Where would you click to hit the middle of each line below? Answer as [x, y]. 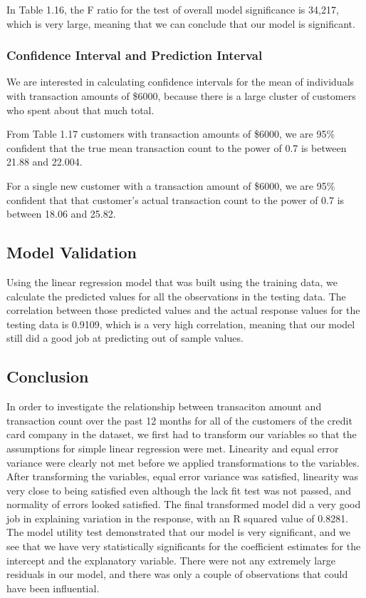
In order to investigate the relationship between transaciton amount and [164, 406]
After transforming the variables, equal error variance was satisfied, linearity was [182, 476]
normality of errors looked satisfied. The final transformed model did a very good [184, 504]
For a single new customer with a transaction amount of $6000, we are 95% [171, 185]
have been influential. [53, 588]
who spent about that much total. [80, 110]
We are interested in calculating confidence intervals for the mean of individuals [181, 82]
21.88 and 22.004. [45, 162]
